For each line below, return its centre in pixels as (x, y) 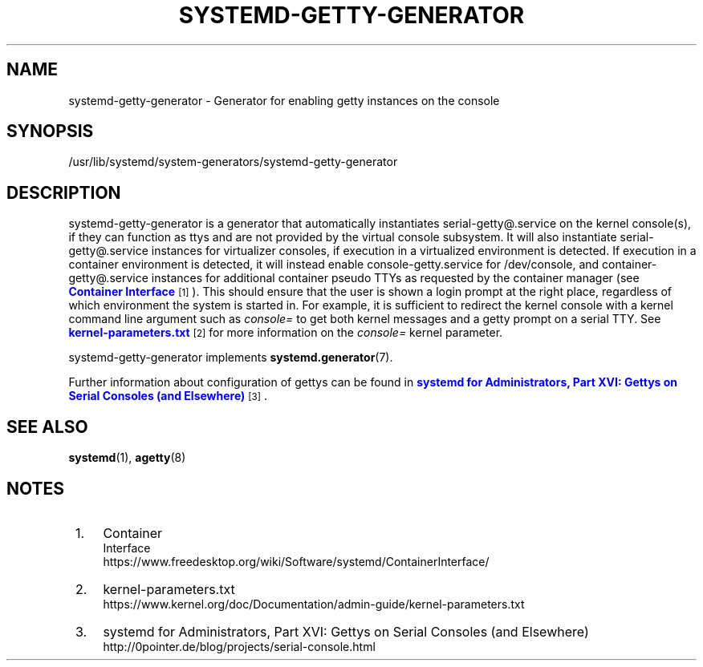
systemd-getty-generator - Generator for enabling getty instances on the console (284, 100)
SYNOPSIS (50, 131)
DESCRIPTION (64, 192)
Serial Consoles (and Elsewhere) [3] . (168, 396)
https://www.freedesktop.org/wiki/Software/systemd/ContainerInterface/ (296, 561)
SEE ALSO (47, 426)
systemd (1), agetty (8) (127, 458)
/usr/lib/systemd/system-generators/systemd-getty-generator (233, 162)
